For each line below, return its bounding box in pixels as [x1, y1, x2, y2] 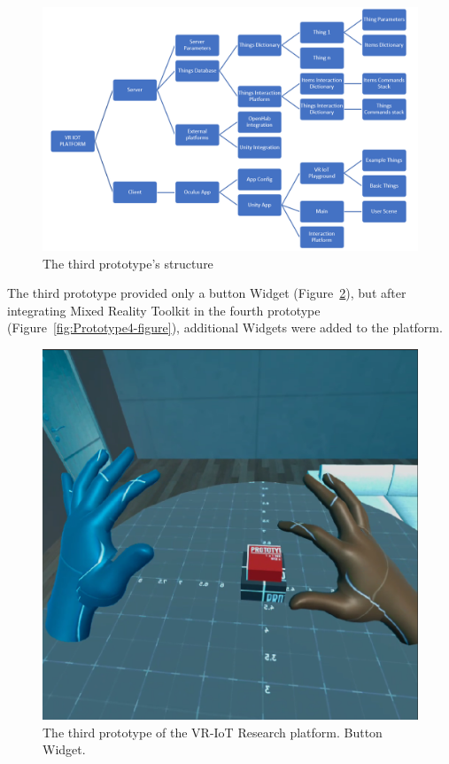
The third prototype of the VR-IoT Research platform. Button [43, 722, 383, 741]
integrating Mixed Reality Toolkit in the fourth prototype [7, 300, 321, 319]
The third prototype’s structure [43, 253, 213, 272]
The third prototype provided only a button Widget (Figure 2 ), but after [7, 284, 406, 302]
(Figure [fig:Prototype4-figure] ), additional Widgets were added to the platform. [7, 318, 443, 337]
